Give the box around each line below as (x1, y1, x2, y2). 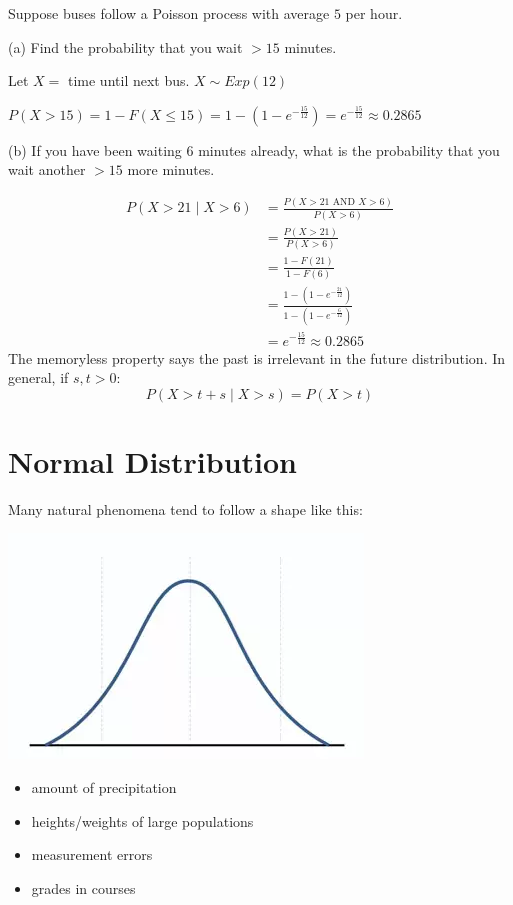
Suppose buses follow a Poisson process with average (8, 3, 330, 23)
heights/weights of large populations (31, 810, 254, 831)
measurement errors (31, 844, 153, 865)
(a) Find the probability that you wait (8, 36, 243, 57)
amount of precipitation (31, 777, 177, 798)
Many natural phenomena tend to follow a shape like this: (8, 498, 363, 519)
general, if (8, 367, 69, 388)
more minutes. (127, 159, 215, 180)
